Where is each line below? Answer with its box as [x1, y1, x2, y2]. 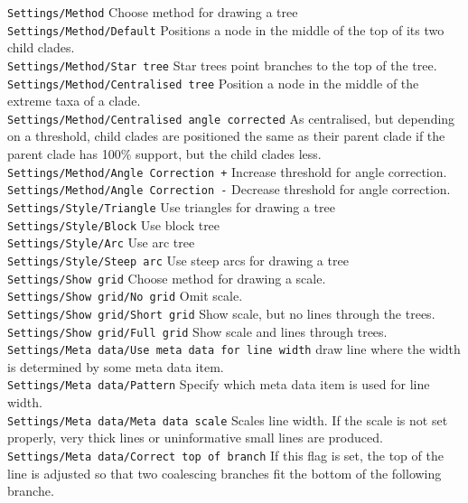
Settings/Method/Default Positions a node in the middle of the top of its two [7, 20, 445, 39]
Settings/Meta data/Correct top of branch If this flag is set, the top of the [7, 445, 444, 464]
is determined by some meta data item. [7, 357, 224, 376]
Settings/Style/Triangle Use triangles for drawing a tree [7, 197, 335, 216]
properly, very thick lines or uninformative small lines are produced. [7, 428, 383, 447]
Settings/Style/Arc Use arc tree [7, 233, 195, 252]
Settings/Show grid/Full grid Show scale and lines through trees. [7, 321, 388, 340]
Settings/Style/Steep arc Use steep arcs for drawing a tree [7, 250, 349, 269]
